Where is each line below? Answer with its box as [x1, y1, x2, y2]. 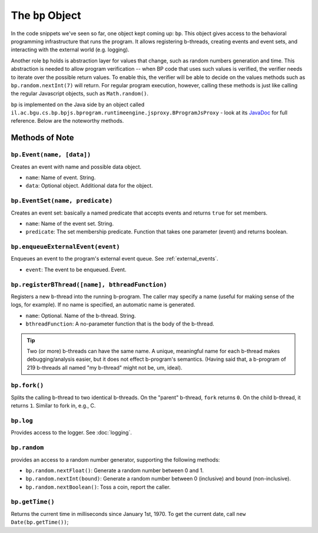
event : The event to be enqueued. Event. [25, 266, 127, 273]
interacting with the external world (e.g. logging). [11, 46, 130, 53]
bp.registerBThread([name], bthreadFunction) [11, 281, 167, 288]
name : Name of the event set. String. [25, 220, 114, 227]
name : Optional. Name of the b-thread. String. [25, 312, 136, 319]
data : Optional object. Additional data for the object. [25, 182, 153, 189]
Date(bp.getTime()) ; [11, 519, 69, 526]
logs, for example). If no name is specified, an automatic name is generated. [11, 301, 196, 308]
